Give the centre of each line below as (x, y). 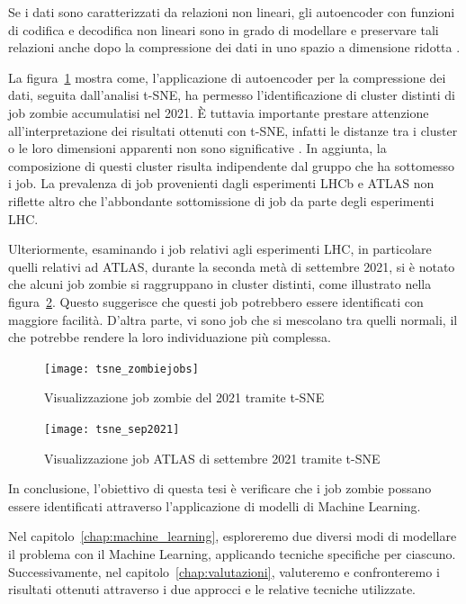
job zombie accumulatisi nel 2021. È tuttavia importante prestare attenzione (219, 112)
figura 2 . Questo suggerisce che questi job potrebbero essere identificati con (216, 301)
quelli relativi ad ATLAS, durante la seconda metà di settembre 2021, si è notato (232, 266)
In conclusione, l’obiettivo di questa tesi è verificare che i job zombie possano (220, 488)
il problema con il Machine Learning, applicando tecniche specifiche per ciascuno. (232, 553)
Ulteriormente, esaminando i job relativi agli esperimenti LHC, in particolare (220, 249)
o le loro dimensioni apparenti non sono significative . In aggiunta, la (197, 148)
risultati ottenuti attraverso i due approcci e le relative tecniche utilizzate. (212, 589)
